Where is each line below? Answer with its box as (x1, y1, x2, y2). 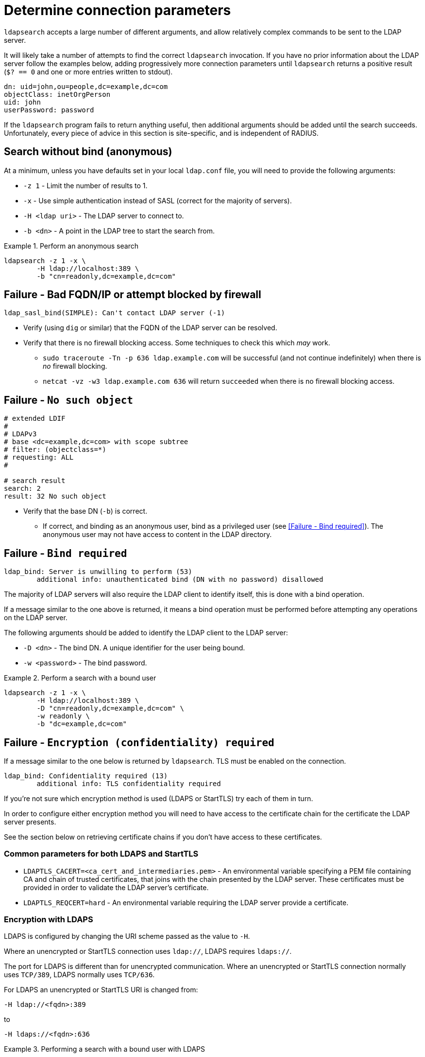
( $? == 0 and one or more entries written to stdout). (4, 67, 173, 76)
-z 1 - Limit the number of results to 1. (23, 181, 148, 190)
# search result (4, 477, 66, 485)
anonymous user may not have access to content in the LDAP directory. (43, 530, 272, 539)
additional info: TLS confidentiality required (36, 779, 221, 788)
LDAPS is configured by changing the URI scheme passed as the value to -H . (4, 932, 250, 941)
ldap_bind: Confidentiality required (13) (4, 771, 168, 780)
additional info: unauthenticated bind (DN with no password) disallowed (36, 575, 323, 584)
